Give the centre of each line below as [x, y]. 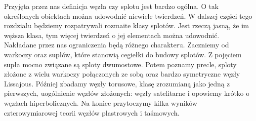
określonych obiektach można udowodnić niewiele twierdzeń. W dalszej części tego [128, 16]
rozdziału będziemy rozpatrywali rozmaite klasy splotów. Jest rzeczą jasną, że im [127, 25]
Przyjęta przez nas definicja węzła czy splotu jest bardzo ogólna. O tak [111, 6]
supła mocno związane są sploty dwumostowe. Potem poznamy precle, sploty [120, 64]
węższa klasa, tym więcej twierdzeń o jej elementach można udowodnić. [112, 35]
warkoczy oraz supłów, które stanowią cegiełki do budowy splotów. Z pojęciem [123, 54]
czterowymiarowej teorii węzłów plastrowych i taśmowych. [92, 112]
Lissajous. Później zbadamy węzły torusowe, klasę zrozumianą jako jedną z [117, 83]
